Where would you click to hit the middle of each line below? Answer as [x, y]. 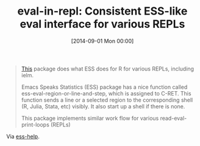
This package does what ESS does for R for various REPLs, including [107, 69]
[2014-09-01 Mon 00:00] [102, 41]
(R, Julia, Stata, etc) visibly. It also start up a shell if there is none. [103, 106]
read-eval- [173, 118]
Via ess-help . [23, 136]
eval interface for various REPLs [102, 24]
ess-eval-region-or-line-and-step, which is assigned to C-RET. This [106, 93]
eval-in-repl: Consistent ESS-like [102, 11]
